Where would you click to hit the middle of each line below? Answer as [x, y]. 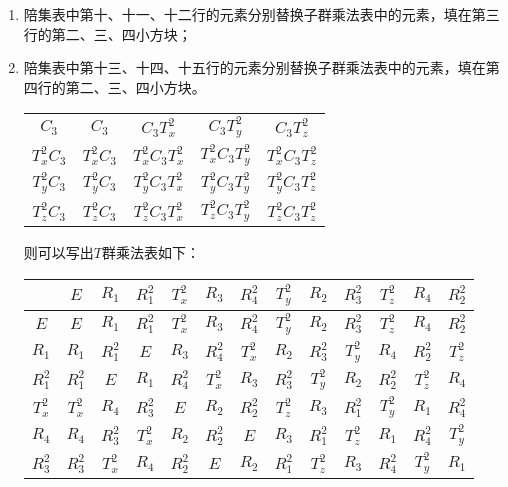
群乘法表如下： [150, 252]
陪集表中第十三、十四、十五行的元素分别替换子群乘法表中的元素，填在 [254, 67]
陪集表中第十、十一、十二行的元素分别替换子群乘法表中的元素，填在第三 [261, 14]
